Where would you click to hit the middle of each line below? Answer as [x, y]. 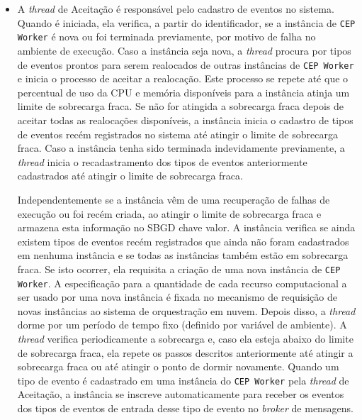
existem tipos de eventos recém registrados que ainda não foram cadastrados [183, 241]
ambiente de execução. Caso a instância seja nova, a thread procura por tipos [184, 50]
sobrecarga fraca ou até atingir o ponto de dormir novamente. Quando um [178, 366]
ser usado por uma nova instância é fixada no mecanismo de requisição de [177, 297]
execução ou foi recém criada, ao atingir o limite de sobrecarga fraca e [169, 213]
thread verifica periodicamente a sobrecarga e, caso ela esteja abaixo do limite [185, 338]
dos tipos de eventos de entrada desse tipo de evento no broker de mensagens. [185, 408]
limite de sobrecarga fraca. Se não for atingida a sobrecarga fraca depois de [180, 106]
